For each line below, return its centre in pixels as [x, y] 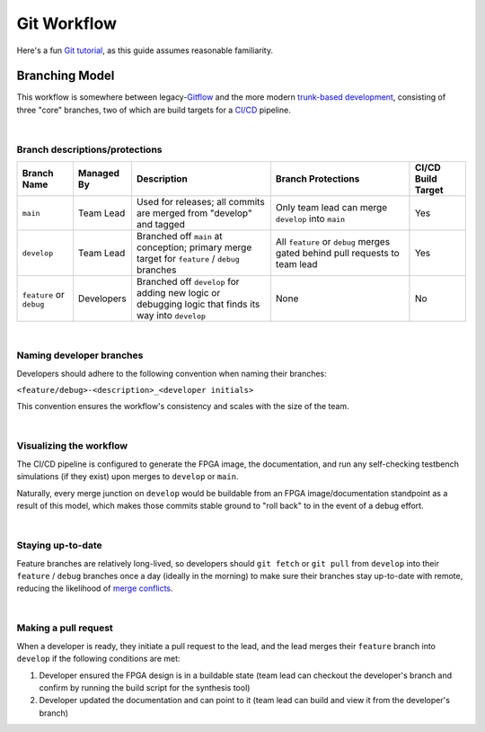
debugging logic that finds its [198, 304]
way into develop [171, 316]
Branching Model [66, 76]
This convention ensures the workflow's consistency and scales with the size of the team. [183, 406]
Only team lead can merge [331, 208]
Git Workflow [66, 23]
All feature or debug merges [333, 242]
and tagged [161, 225]
